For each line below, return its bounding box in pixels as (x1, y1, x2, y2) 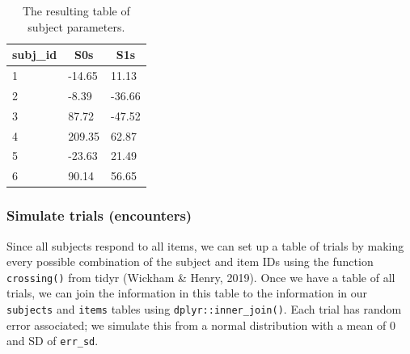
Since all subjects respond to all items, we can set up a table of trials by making (6, 237, 404, 254)
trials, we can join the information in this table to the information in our (6, 284, 368, 301)
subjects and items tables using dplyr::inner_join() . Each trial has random (6, 301, 402, 317)
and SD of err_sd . (6, 332, 99, 349)
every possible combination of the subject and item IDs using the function (6, 253, 374, 270)
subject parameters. (27, 18, 125, 35)
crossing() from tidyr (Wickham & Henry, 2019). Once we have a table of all (6, 268, 395, 285)
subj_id (12, 46, 57, 63)
